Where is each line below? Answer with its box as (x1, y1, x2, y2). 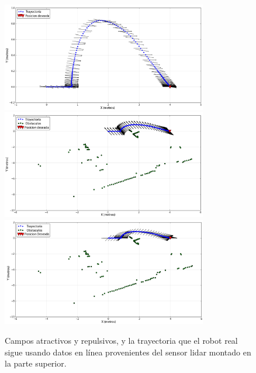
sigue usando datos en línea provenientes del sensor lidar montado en (5, 346, 251, 358)
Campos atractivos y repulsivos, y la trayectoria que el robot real (5, 334, 238, 347)
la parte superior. (5, 357, 67, 369)
